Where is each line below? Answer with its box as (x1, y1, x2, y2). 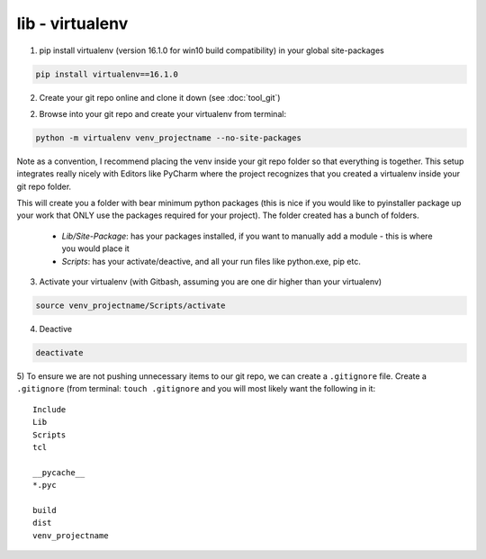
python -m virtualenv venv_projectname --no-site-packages (35, 132, 301, 143)
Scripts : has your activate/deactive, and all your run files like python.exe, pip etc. (61, 256, 362, 266)
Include (32, 404, 67, 414)
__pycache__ (32, 467, 85, 477)
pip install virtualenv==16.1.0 (35, 68, 179, 79)
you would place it (61, 243, 130, 254)
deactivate (35, 347, 84, 357)
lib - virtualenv (16, 14, 129, 33)
